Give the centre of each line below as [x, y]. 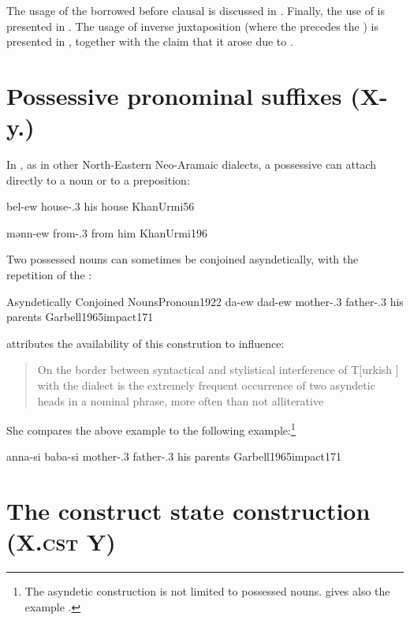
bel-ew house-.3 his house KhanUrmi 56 [101, 206]
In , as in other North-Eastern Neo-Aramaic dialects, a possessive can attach [192, 164]
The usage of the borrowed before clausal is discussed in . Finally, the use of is [196, 10]
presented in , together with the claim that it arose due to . [150, 41]
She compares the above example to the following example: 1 [151, 429]
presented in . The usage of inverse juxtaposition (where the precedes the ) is [192, 26]
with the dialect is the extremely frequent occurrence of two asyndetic [206, 385]
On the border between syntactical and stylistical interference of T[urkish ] [218, 370]
